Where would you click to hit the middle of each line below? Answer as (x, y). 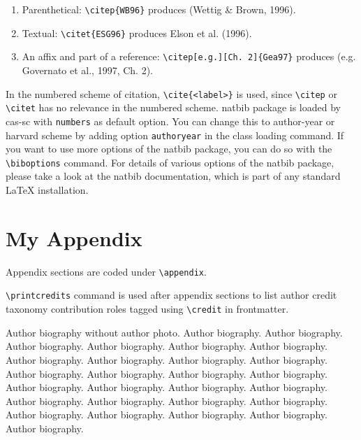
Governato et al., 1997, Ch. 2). (87, 70)
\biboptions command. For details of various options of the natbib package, (170, 162)
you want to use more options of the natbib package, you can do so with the (169, 149)
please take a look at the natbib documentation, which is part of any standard (173, 176)
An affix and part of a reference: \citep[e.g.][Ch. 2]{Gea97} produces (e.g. (189, 56)
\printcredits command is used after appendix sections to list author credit (171, 295)
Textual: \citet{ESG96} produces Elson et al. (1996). (137, 33)
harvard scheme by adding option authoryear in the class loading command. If (175, 135)
